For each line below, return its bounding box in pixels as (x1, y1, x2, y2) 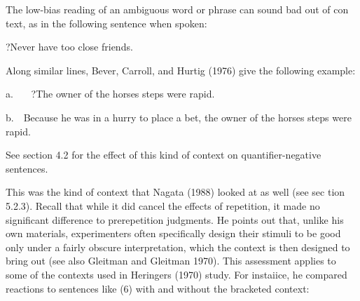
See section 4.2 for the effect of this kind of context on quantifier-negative (6, 147, 321, 162)
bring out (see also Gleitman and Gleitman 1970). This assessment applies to (6, 253, 336, 268)
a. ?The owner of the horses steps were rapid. (6, 86, 215, 101)
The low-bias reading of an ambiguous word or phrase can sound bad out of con (6, 2, 349, 16)
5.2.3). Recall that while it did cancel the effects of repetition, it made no (6, 198, 320, 213)
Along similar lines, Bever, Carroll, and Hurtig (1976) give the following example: (6, 62, 356, 77)
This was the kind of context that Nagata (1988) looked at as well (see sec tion (6, 185, 345, 199)
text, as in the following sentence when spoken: (6, 15, 207, 30)
